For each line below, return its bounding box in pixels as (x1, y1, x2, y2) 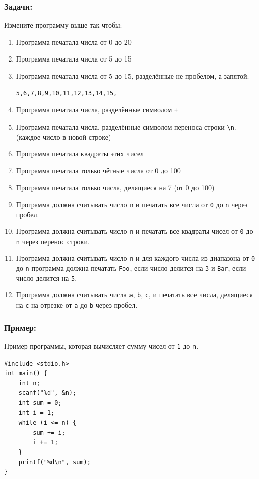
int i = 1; (18, 409, 55, 416)
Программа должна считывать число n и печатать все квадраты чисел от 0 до (16, 226, 253, 236)
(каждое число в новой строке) (16, 131, 111, 142)
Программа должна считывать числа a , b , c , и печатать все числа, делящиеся (16, 289, 253, 300)
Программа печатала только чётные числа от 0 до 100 (16, 165, 181, 175)
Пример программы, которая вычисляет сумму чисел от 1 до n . (4, 340, 199, 351)
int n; (18, 379, 40, 387)
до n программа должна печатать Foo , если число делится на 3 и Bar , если (16, 263, 246, 273)
